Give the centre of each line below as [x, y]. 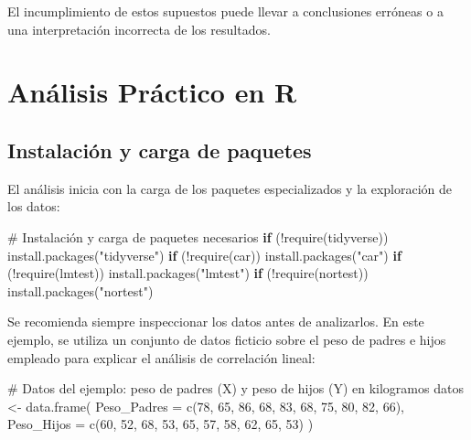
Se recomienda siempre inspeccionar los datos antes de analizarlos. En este [216, 322]
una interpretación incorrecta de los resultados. [139, 29]
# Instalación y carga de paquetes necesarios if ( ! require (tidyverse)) [198, 236]
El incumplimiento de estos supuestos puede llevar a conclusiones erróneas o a [225, 11]
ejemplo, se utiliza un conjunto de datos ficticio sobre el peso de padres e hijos [227, 339]
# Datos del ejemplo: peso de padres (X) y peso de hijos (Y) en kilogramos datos [235, 388]
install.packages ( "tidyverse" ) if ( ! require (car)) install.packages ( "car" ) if [204, 255]
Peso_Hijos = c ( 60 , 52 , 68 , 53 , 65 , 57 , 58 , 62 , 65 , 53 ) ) [161, 424]
